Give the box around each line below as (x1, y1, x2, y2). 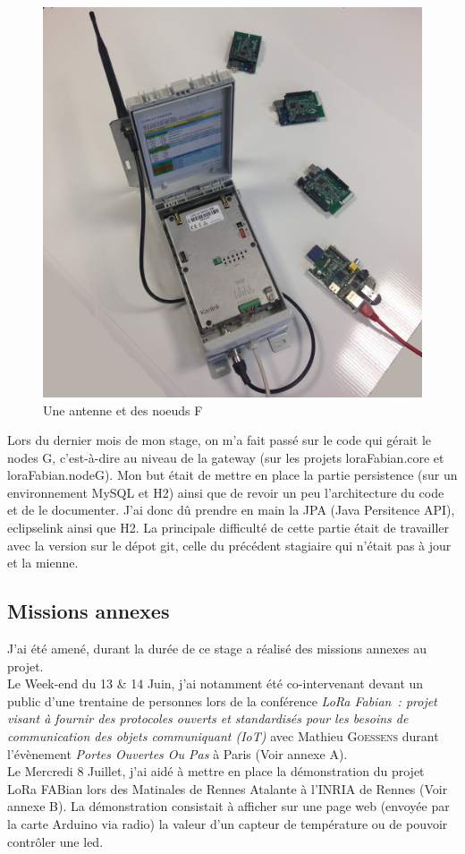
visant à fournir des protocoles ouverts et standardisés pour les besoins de (7, 709, 409, 728)
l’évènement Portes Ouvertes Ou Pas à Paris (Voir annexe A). (7, 744, 348, 763)
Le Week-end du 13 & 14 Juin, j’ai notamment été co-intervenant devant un (7, 674, 424, 693)
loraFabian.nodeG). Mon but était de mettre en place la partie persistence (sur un (7, 465, 458, 484)
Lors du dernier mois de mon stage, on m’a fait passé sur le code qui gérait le (7, 431, 432, 449)
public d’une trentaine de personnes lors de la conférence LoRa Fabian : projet (7, 691, 437, 710)
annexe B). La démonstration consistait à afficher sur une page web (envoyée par (7, 797, 450, 816)
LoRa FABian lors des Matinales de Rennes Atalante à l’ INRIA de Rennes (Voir (7, 779, 448, 798)
